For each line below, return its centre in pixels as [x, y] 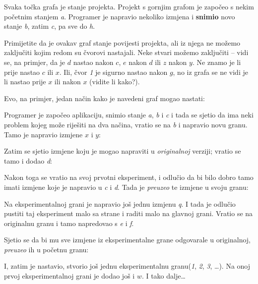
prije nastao [22, 72]
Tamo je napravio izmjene [43, 134]
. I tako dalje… [163, 276]
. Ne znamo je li [217, 62]
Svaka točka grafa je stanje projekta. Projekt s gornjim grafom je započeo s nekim [129, 6]
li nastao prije [25, 82]
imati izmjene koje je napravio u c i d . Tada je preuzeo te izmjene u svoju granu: [126, 187]
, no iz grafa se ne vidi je [210, 72]
